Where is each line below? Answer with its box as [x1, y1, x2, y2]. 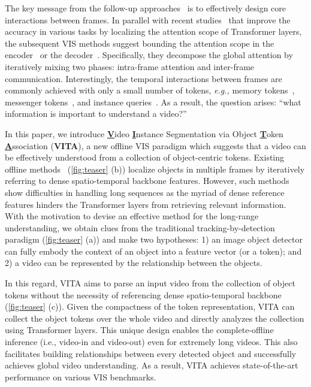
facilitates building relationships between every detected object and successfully [5, 347, 297, 359]
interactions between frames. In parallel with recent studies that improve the [5, 13, 291, 26]
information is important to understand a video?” [5, 107, 187, 120]
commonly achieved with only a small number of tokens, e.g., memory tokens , [5, 84, 295, 96]
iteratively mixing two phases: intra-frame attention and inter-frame [5, 60, 255, 72]
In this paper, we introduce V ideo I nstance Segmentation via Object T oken [5, 127, 283, 140]
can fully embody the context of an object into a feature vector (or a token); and [5, 244, 302, 257]
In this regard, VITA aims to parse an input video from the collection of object [5, 277, 295, 289]
